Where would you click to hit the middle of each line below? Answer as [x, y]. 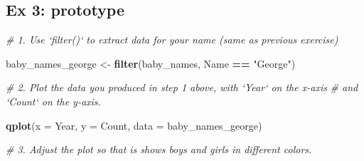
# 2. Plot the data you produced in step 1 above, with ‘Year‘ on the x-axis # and [182, 87]
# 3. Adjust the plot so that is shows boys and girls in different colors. [159, 149]
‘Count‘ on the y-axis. [53, 101]
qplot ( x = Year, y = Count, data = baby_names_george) [134, 125]
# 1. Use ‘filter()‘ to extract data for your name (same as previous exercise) [172, 40]
